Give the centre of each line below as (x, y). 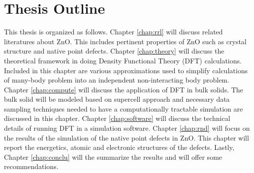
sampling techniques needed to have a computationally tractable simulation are (124, 108)
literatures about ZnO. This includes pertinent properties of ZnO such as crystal (125, 41)
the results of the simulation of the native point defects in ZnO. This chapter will (127, 137)
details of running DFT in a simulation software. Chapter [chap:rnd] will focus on (127, 128)
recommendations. (31, 166)
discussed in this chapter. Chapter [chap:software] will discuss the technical (117, 118)
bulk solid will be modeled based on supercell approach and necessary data (117, 99)
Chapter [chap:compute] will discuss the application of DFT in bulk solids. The (124, 89)
